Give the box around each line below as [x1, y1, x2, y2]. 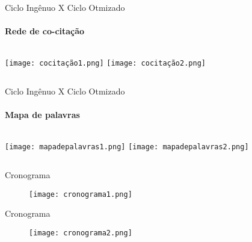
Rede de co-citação [5, 25, 85, 37]
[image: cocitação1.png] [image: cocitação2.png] [5, 59, 206, 68]
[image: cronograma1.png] [29, 190, 132, 199]
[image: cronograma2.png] [29, 228, 132, 237]
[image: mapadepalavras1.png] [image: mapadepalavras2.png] [5, 143, 249, 152]
